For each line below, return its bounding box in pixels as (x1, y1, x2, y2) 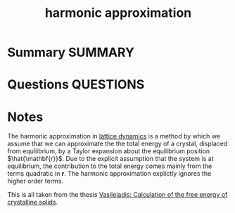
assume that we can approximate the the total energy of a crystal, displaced (7, 139, 228, 148)
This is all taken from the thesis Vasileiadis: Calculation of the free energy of (7, 191, 228, 199)
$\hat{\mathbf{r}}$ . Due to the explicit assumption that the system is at (7, 155, 214, 163)
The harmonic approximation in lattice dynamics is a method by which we (7, 132, 220, 141)
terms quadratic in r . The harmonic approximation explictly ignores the (7, 169, 212, 178)
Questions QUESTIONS (7, 77, 145, 93)
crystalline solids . (7, 198, 58, 207)
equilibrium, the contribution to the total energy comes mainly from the (7, 162, 212, 170)
